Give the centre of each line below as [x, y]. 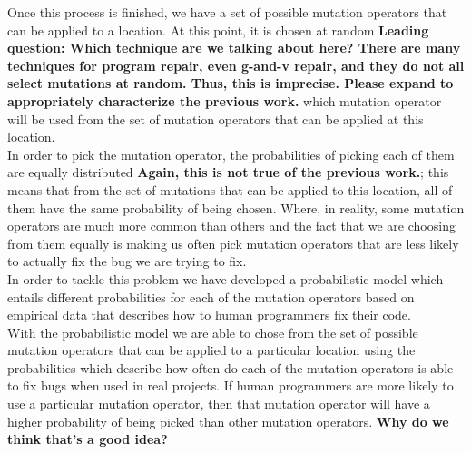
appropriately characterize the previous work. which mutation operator [225, 100]
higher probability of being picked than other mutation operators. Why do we [228, 421]
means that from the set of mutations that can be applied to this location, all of [230, 189]
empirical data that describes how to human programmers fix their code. [209, 315]
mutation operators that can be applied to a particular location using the [211, 350]
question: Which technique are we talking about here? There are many [234, 48]
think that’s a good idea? [88, 439]
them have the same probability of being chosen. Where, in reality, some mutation [236, 207]
